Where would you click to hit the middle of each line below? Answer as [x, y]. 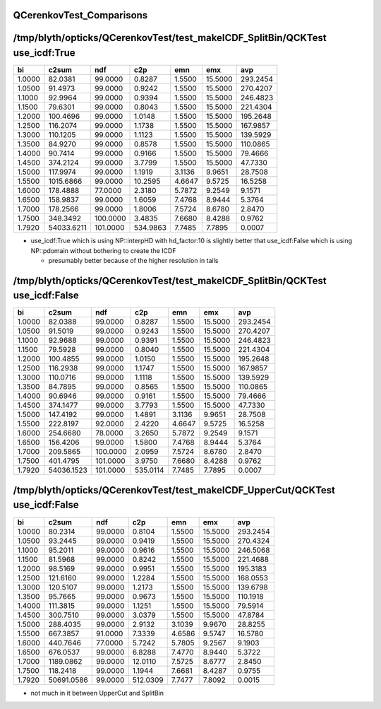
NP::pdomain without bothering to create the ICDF [103, 250]
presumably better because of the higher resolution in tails [133, 260]
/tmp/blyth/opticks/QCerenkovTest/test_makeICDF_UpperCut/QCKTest [174, 490]
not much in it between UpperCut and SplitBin [97, 693]
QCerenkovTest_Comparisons [80, 15]
